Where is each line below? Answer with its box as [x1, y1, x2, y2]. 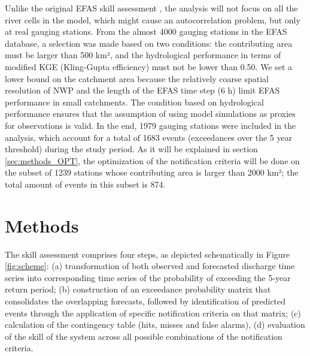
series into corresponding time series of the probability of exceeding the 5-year [5, 271, 291, 283]
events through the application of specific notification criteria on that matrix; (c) [5, 306, 302, 319]
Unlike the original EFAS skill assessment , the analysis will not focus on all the [5, 2, 298, 14]
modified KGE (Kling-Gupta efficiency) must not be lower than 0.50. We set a [5, 60, 293, 73]
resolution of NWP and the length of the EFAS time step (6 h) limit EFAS [5, 84, 280, 96]
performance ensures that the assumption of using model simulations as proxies [5, 107, 296, 120]
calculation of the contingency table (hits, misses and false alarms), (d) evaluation [5, 318, 305, 331]
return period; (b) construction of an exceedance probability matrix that [5, 283, 271, 295]
